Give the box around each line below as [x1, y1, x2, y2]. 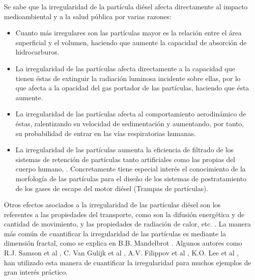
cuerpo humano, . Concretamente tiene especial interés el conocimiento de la [15, 164, 246, 174]
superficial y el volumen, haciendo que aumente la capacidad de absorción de [15, 37, 247, 47]
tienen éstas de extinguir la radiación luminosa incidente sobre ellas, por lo [15, 73, 241, 83]
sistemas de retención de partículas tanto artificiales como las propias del [15, 154, 235, 164]
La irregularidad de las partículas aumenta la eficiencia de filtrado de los [15, 144, 234, 155]
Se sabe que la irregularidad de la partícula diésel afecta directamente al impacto [4, 1, 248, 11]
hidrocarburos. [15, 47, 59, 57]
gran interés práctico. [4, 267, 68, 277]
